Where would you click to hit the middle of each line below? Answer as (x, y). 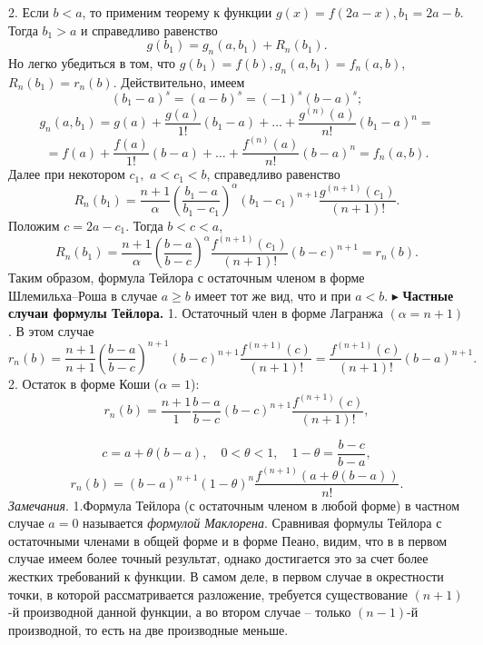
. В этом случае (51, 330)
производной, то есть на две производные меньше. (148, 629)
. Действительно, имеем (179, 81)
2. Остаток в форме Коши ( (84, 383)
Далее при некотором (67, 174)
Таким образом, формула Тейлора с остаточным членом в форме (187, 278)
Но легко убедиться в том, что (92, 62)
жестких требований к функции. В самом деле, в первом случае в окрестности (226, 576)
